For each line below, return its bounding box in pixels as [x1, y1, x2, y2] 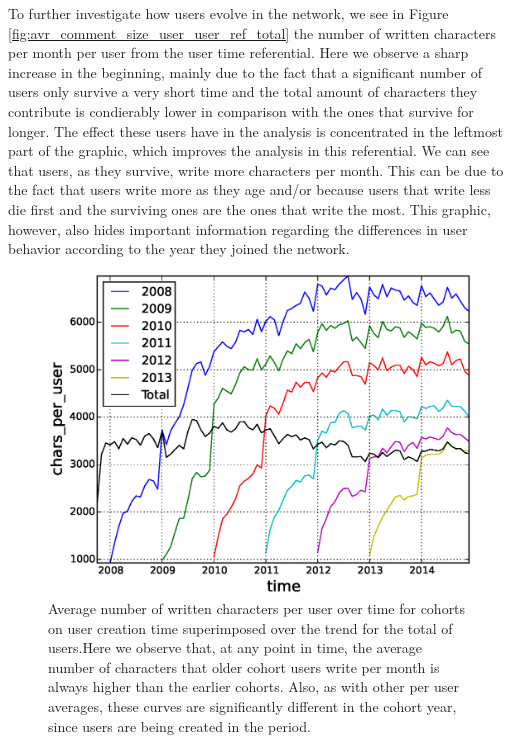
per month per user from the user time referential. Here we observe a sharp [8, 42, 469, 63]
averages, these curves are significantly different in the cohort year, [48, 696, 457, 716]
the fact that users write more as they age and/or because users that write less [8, 179, 491, 200]
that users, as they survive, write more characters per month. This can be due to [8, 159, 504, 180]
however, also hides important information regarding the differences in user [8, 218, 468, 239]
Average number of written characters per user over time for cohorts [48, 598, 466, 619]
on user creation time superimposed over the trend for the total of [48, 617, 453, 638]
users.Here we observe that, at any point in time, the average [48, 637, 423, 658]
